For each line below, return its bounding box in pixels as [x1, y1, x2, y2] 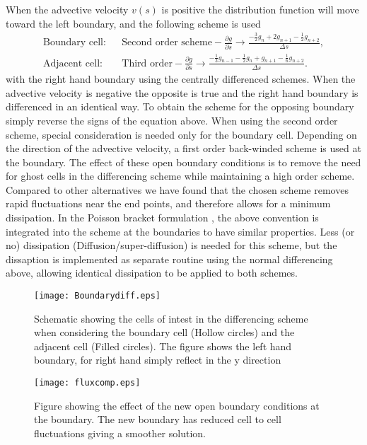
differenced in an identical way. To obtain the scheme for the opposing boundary [6, 99, 354, 114]
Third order [122, 58, 173, 69]
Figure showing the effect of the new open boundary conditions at [34, 398, 320, 412]
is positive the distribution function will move [161, 2, 359, 16]
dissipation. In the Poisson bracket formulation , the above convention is [6, 210, 319, 225]
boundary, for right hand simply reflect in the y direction [34, 352, 281, 367]
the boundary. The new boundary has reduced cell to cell [34, 412, 281, 427]
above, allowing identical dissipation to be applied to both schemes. [6, 265, 298, 280]
